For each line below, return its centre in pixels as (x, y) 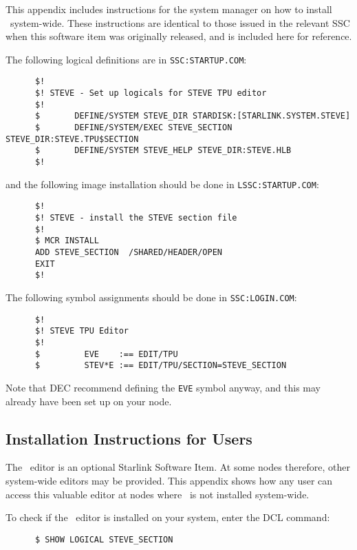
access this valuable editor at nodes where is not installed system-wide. (158, 494)
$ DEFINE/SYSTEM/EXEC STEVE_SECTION (133, 128)
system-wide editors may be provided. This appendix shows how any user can (169, 480)
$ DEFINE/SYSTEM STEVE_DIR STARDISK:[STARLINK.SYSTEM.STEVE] (193, 116)
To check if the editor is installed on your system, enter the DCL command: (168, 517)
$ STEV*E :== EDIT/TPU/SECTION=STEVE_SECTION (161, 366)
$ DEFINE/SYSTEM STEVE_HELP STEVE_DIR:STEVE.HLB (163, 151)
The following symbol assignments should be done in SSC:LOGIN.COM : (151, 297)
